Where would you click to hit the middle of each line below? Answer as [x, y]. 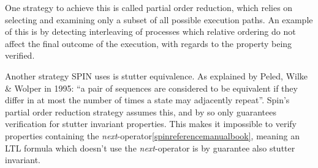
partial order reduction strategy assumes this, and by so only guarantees [141, 111]
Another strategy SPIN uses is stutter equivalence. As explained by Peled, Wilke [157, 75]
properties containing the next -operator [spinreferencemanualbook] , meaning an [152, 135]
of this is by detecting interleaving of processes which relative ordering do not [150, 31]
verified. [20, 55]
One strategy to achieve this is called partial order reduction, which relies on [149, 7]
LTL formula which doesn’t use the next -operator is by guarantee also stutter [150, 148]
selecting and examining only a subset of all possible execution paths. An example [159, 19]
